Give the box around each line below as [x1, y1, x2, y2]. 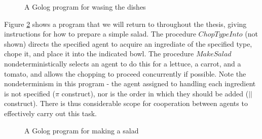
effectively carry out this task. [4, 108, 97, 118]
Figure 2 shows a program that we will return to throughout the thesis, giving [4, 18, 247, 29]
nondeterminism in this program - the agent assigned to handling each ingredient [4, 78, 256, 89]
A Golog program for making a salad [24, 125, 139, 135]
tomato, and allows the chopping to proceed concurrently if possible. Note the [4, 68, 246, 79]
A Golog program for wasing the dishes [24, 2, 146, 12]
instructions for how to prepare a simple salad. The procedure [4, 28, 196, 39]
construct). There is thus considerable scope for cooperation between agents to [4, 98, 248, 109]
